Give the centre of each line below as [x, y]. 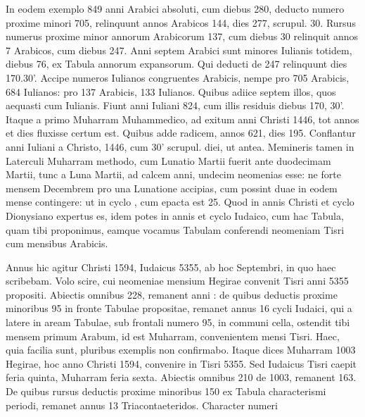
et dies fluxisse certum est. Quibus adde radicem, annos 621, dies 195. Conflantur [181, 133]
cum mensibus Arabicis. [57, 243]
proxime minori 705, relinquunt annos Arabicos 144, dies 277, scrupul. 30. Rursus [181, 22]
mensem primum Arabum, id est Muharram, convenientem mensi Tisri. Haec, [173, 336]
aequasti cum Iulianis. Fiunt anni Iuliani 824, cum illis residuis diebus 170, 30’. [175, 105]
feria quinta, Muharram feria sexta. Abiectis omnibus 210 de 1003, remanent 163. [181, 377]
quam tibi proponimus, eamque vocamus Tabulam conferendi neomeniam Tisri [175, 229]
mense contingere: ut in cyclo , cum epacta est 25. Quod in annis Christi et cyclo [180, 202]
